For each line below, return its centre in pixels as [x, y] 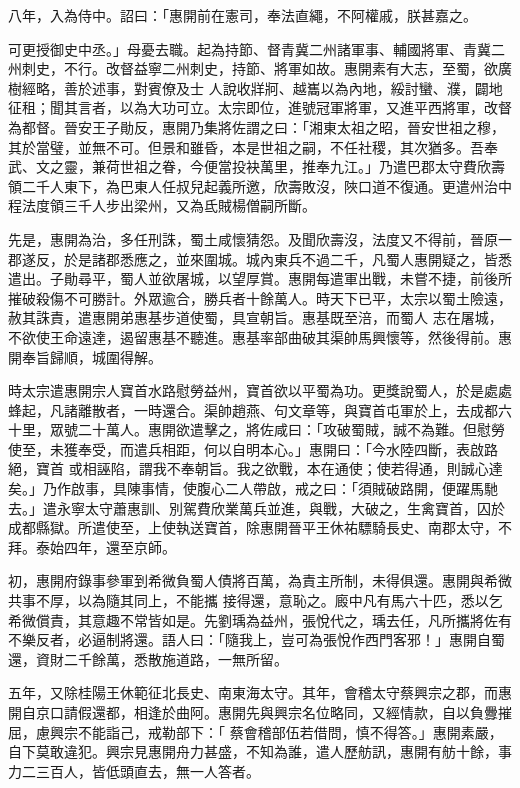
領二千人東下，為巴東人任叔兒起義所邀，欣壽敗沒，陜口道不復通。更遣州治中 [260, 185]
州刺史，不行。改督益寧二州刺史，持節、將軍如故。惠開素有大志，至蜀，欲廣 [260, 68]
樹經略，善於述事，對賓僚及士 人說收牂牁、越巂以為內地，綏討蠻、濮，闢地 [255, 87]
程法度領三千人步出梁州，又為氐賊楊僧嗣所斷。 [162, 205]
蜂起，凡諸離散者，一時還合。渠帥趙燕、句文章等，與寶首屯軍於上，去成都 [253, 409]
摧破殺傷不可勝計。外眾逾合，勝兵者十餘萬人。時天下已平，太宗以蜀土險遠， [260, 297]
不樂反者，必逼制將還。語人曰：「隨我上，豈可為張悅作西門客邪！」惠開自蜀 [256, 639]
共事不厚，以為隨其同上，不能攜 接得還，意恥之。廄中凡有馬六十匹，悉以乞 [255, 600]
